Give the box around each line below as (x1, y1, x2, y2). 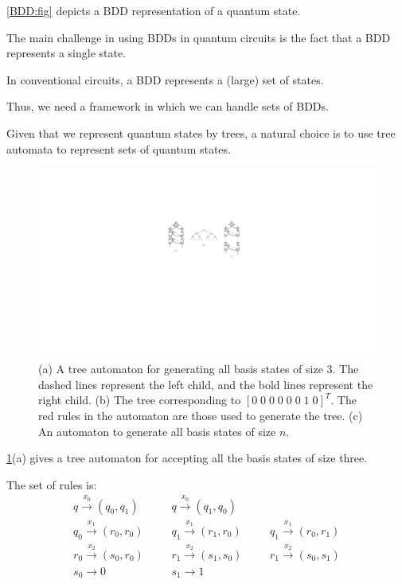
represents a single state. (6, 45, 127, 61)
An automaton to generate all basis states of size (38, 422, 276, 439)
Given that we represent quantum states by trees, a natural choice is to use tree (6, 124, 396, 141)
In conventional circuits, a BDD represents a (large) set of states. (6, 71, 324, 88)
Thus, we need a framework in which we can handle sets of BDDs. (6, 98, 329, 115)
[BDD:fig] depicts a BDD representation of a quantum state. (6, 2, 301, 18)
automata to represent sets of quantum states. (6, 140, 231, 157)
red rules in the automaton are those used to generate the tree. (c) (38, 407, 363, 424)
